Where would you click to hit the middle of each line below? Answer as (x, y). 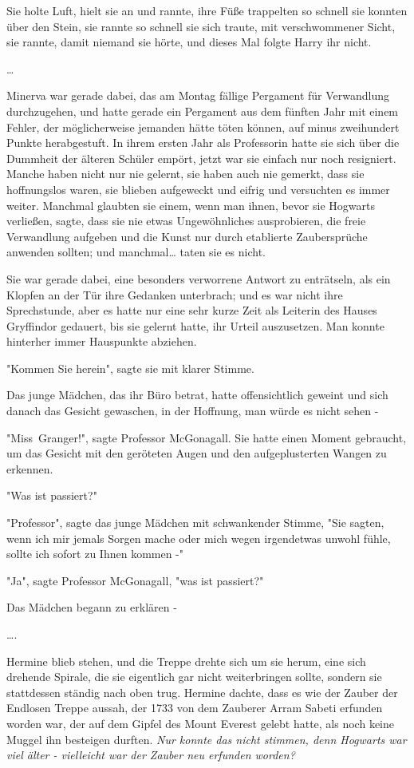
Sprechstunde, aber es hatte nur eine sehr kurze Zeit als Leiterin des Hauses (192, 310)
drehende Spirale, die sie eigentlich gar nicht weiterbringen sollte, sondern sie (194, 677)
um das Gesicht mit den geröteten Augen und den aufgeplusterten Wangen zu (197, 453)
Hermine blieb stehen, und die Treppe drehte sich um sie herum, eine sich (186, 661)
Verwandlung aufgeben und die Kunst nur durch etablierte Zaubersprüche (187, 236)
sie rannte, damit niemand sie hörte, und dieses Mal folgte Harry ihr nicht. (189, 42)
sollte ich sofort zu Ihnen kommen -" (95, 554)
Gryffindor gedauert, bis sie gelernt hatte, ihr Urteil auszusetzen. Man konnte (195, 325)
